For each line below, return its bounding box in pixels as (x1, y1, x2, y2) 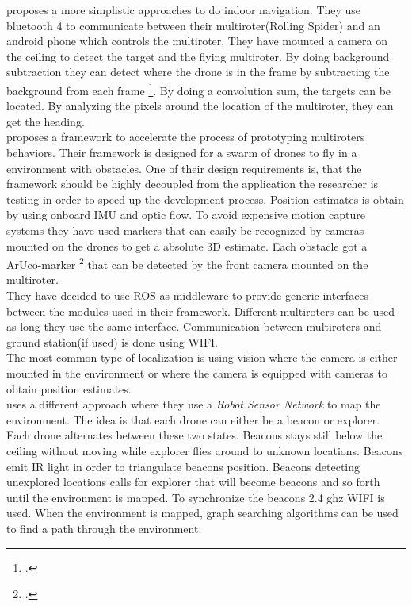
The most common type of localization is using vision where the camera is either (6, 349, 398, 366)
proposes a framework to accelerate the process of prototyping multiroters (6, 128, 365, 145)
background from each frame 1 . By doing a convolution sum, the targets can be (6, 79, 391, 98)
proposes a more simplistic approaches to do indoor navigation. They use (6, 2, 361, 17)
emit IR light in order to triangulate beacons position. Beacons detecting (6, 458, 360, 474)
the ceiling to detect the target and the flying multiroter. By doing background (6, 48, 390, 64)
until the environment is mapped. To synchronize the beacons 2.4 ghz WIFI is (6, 489, 385, 505)
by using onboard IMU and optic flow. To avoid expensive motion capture (6, 206, 365, 223)
